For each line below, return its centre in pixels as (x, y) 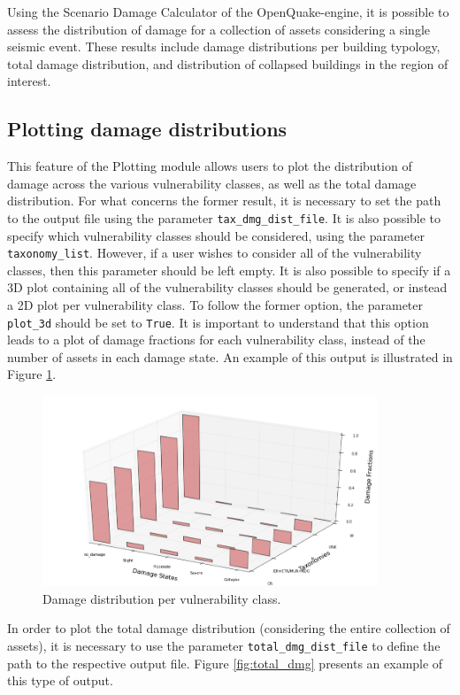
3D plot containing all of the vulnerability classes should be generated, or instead (227, 287)
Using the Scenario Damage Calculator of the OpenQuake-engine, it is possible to (228, 12)
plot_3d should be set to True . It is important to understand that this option (218, 322)
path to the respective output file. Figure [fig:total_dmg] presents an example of (225, 663)
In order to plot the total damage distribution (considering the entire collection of (229, 628)
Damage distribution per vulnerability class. (162, 598)
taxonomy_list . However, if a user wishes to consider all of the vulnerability (215, 253)
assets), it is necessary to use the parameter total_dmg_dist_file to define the (224, 645)
